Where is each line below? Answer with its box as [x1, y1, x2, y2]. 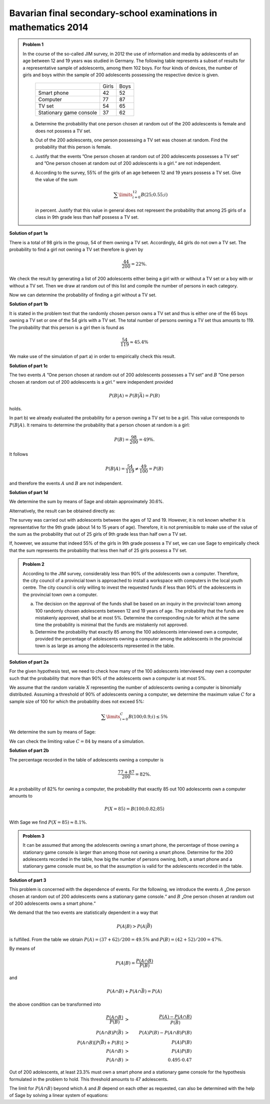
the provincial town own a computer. [22, 591, 98, 597]
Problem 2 [22, 561, 44, 567]
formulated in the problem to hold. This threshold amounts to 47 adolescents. [9, 1076, 168, 1082]
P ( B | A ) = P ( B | [108, 393, 139, 398]
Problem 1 [22, 42, 44, 48]
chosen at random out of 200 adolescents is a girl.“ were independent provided [9, 379, 173, 385]
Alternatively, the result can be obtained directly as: [9, 508, 115, 514]
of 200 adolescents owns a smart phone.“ [9, 900, 96, 906]
